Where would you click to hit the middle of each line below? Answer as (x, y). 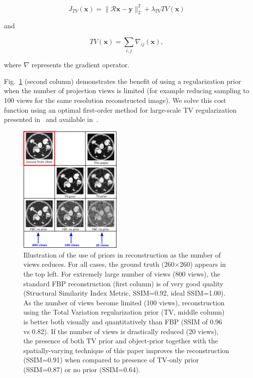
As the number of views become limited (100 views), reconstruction (124, 302)
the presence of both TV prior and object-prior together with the (121, 341)
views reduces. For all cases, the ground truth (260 (99, 264)
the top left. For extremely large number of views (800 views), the (122, 273)
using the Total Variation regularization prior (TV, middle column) (124, 312)
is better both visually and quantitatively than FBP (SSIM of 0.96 (123, 321)
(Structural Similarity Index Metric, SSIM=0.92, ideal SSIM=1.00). (125, 293)
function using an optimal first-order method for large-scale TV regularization (120, 109)
